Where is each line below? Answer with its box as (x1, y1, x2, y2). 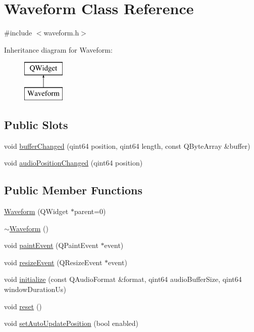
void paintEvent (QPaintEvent (4, 240, 98, 251)
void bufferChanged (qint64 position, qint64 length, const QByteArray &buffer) (4, 140, 250, 151)
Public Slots (4, 116, 68, 132)
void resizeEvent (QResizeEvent (4, 257, 103, 267)
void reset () (4, 301, 42, 311)
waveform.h (43, 27, 79, 38)
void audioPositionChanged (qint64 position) (4, 157, 143, 168)
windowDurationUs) (4, 284, 66, 295)
